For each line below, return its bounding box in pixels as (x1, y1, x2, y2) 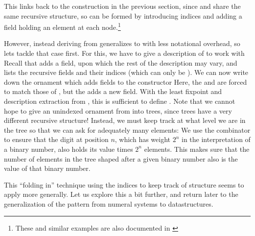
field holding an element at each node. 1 (4, 21, 121, 32)
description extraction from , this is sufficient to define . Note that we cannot (4, 96, 235, 106)
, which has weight (115, 134, 171, 144)
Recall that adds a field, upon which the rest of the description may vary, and (4, 57, 237, 68)
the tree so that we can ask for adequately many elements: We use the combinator (4, 124, 251, 135)
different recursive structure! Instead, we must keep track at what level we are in (4, 115, 246, 125)
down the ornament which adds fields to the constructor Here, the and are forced (4, 76, 247, 87)
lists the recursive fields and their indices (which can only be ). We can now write (4, 67, 249, 77)
